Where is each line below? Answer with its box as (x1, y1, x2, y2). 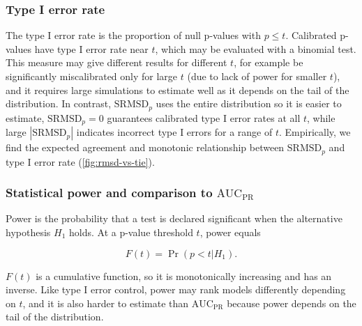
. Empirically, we (278, 125, 351, 139)
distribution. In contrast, (6, 96, 112, 111)
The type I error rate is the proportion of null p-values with (6, 28, 261, 42)
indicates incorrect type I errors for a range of (76, 125, 273, 139)
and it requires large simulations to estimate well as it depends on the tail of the (6, 82, 349, 97)
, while (307, 110, 335, 125)
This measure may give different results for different (6, 55, 227, 70)
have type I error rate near (34, 41, 149, 56)
